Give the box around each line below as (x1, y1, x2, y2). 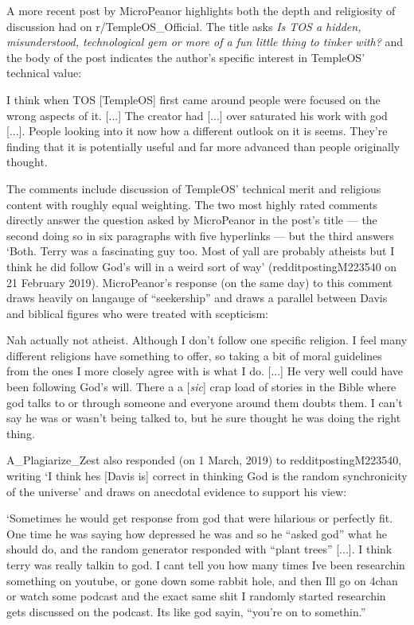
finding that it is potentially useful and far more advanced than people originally (6, 138, 400, 154)
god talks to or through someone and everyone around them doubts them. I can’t (6, 394, 403, 410)
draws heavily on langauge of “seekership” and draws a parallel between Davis (6, 289, 388, 306)
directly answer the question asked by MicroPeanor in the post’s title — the (6, 212, 377, 228)
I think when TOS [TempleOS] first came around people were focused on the (6, 91, 381, 107)
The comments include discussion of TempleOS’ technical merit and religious (6, 180, 381, 196)
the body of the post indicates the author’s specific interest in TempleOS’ (6, 49, 365, 65)
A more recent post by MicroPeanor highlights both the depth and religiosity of (6, 2, 396, 18)
